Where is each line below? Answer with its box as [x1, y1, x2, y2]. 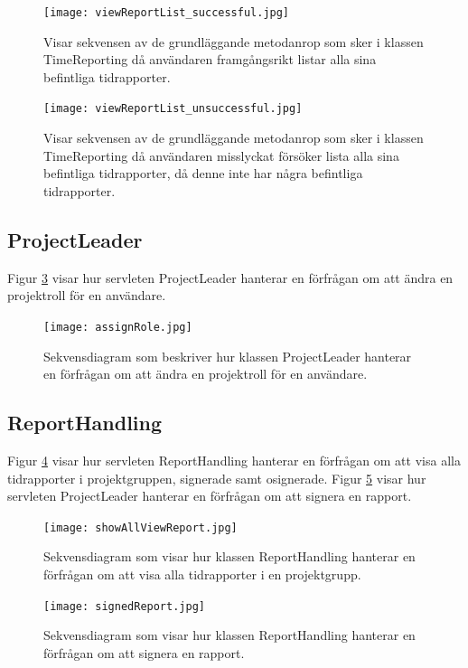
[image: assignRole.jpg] [43, 320, 192, 334]
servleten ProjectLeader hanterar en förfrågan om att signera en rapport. [7, 486, 412, 505]
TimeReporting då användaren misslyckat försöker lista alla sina [43, 146, 399, 165]
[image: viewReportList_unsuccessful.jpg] [43, 102, 303, 116]
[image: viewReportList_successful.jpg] [43, 6, 290, 19]
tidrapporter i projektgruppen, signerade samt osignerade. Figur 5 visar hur [7, 468, 426, 487]
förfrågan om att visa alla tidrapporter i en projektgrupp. [43, 564, 361, 583]
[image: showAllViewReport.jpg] [43, 521, 238, 534]
